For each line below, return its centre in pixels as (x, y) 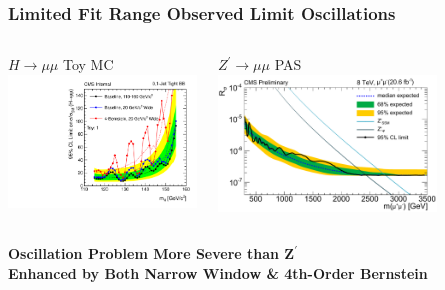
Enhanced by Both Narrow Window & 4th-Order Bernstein (218, 273)
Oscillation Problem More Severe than (143, 253)
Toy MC (88, 64)
